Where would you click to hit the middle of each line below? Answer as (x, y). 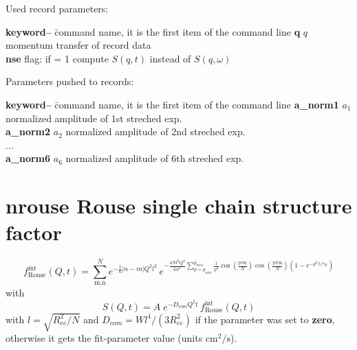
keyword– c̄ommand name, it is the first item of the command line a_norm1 (172, 104)
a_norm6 (28, 158)
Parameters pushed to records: (70, 81)
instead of (170, 58)
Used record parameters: (57, 8)
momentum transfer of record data (78, 45)
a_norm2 (28, 131)
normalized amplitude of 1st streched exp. (94, 118)
